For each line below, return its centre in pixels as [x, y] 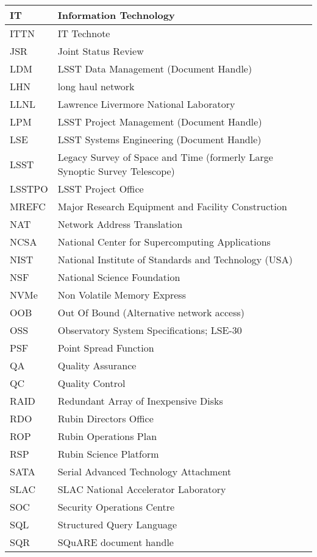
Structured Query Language [117, 524]
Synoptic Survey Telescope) [116, 171]
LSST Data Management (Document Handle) [155, 69]
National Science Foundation [119, 277]
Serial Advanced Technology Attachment [144, 471]
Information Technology [116, 15]
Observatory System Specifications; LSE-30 [150, 330]
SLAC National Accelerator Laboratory [142, 489]
